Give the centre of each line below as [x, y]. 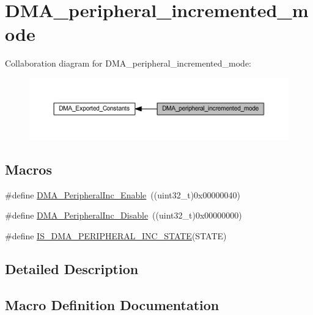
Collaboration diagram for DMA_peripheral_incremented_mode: [128, 63]
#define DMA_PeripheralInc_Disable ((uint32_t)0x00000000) [123, 215]
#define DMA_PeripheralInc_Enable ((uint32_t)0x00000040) [123, 194]
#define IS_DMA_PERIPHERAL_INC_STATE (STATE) [116, 235]
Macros [28, 169]
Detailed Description [72, 268]
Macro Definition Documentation [112, 304]
